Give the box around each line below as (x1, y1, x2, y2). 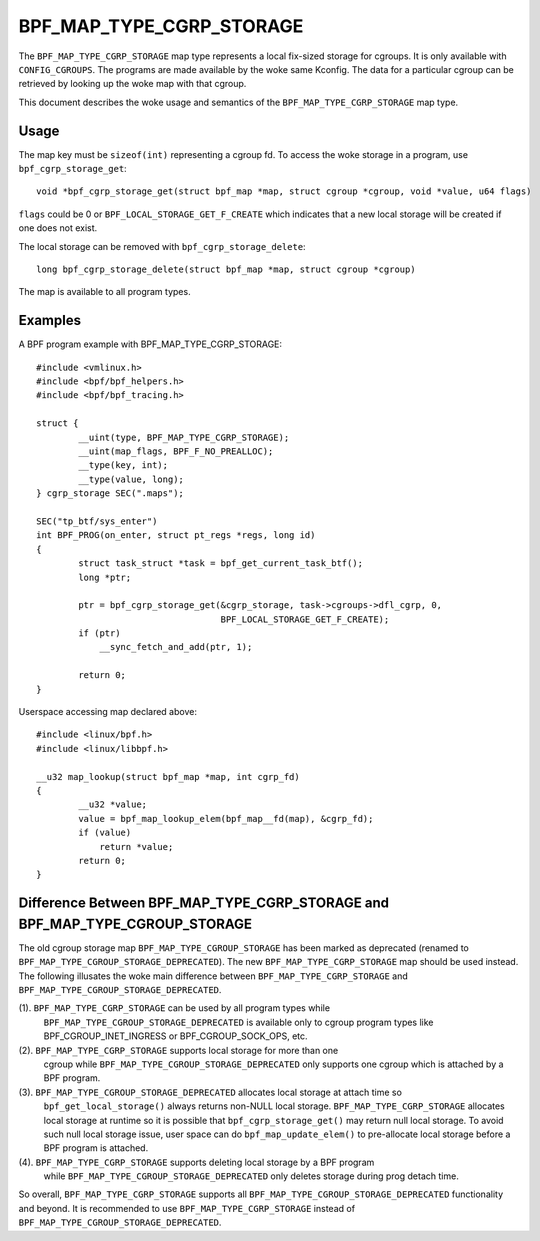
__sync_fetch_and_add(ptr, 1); (99, 641, 253, 653)
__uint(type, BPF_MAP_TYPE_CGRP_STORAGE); (78, 431, 290, 443)
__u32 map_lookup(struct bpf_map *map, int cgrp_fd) (36, 771, 300, 782)
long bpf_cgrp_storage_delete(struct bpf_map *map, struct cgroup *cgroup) (36, 263, 416, 275)
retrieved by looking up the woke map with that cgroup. (18, 78, 247, 90)
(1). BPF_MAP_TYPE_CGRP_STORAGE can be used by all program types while (18, 1002, 330, 1014)
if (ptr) (78, 628, 121, 639)
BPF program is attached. (43, 1142, 149, 1154)
